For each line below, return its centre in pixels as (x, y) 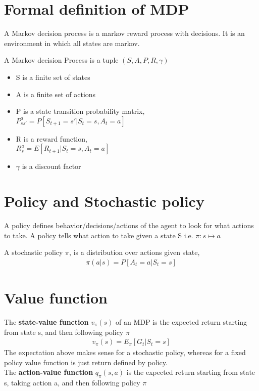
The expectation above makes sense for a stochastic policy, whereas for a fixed (125, 352)
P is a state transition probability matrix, (80, 111)
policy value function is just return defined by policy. (86, 362)
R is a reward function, (51, 138)
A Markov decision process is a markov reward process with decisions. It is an (124, 33)
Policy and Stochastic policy (104, 201)
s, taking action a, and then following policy (72, 383)
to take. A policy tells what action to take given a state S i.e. (99, 235)
